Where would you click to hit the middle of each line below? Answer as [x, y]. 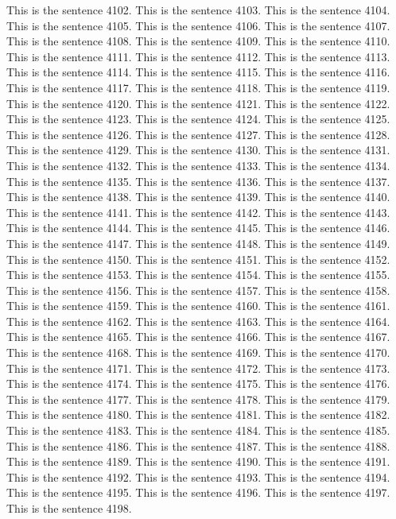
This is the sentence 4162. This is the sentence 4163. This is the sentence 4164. [198, 321]
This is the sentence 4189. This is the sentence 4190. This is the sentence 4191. [198, 461]
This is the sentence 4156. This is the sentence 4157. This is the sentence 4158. [198, 290]
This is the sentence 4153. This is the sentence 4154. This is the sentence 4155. [198, 275]
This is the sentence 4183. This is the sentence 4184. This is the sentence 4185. [198, 430]
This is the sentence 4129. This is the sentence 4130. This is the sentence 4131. [198, 150]
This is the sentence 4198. [69, 508]
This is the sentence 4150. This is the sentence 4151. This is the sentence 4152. [198, 259]
